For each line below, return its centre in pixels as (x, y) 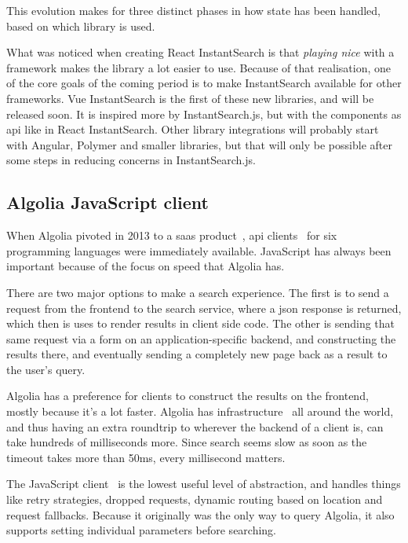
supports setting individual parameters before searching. (142, 530)
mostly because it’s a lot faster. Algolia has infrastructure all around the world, (200, 411)
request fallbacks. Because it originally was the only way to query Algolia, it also (200, 514)
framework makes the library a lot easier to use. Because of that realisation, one (199, 67)
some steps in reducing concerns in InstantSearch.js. (131, 160)
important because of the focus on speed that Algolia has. (146, 266)
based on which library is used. (81, 26)
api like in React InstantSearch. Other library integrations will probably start (193, 129)
